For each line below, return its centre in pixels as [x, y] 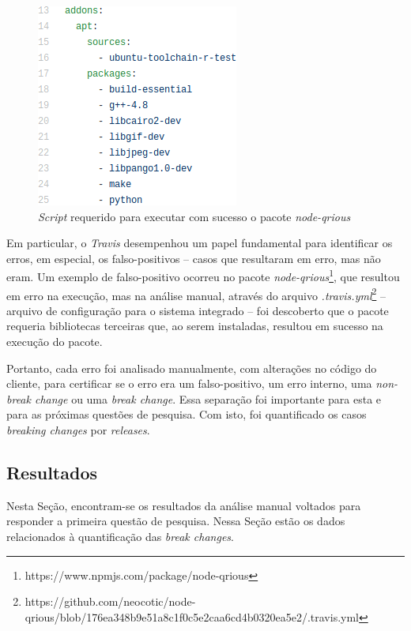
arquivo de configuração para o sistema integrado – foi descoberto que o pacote [198, 310]
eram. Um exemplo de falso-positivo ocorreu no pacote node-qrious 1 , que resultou [203, 276]
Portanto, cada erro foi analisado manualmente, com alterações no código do [192, 368]
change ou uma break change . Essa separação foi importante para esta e [208, 398]
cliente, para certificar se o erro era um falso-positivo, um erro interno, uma [189, 383]
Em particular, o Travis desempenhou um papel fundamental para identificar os [200, 243]
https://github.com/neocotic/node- [110, 601]
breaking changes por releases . [78, 430]
